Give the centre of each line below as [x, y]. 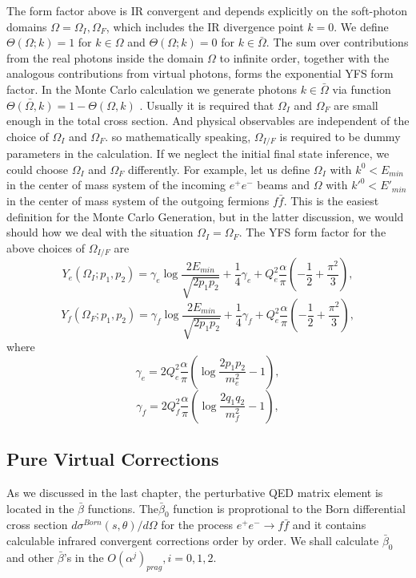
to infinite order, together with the [304, 57]
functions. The [123, 508]
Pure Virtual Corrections [113, 459]
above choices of [46, 247]
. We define [361, 26]
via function [362, 89]
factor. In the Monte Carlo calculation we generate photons [152, 89]
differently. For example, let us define [219, 169]
